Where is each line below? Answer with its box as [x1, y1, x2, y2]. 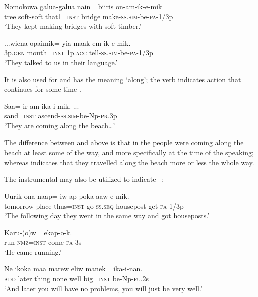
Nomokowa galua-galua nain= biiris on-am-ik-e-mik [4, 1, 162, 11]
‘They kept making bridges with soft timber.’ [4, 21, 142, 31]
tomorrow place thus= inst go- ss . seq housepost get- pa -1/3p [4, 200, 184, 211]
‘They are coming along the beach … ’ [4, 120, 115, 130]
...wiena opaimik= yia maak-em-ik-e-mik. [4, 37, 131, 48]
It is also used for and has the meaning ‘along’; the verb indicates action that [4, 74, 241, 84]
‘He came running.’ [4, 246, 62, 257]
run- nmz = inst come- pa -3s [4, 237, 82, 247]
